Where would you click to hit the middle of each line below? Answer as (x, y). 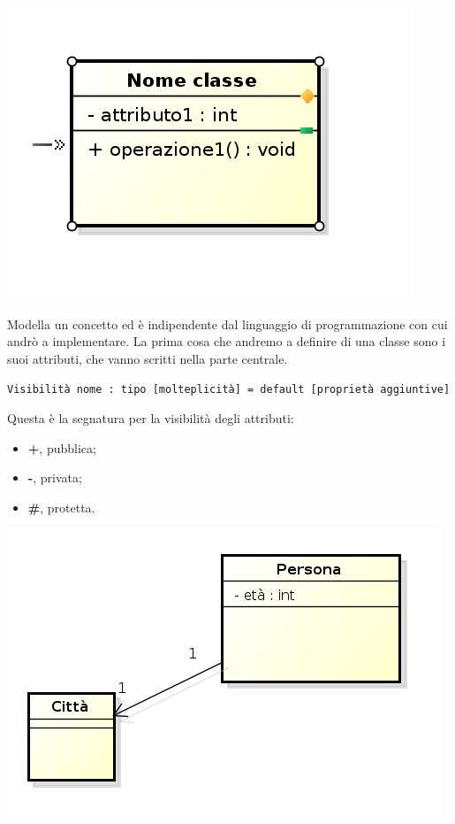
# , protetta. (61, 507)
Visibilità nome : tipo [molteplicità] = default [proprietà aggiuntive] (229, 390)
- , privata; (55, 477)
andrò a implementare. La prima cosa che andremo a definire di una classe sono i (227, 341)
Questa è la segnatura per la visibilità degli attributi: (151, 418)
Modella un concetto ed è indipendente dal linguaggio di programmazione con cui (227, 323)
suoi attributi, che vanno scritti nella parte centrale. (148, 358)
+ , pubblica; (62, 447)
